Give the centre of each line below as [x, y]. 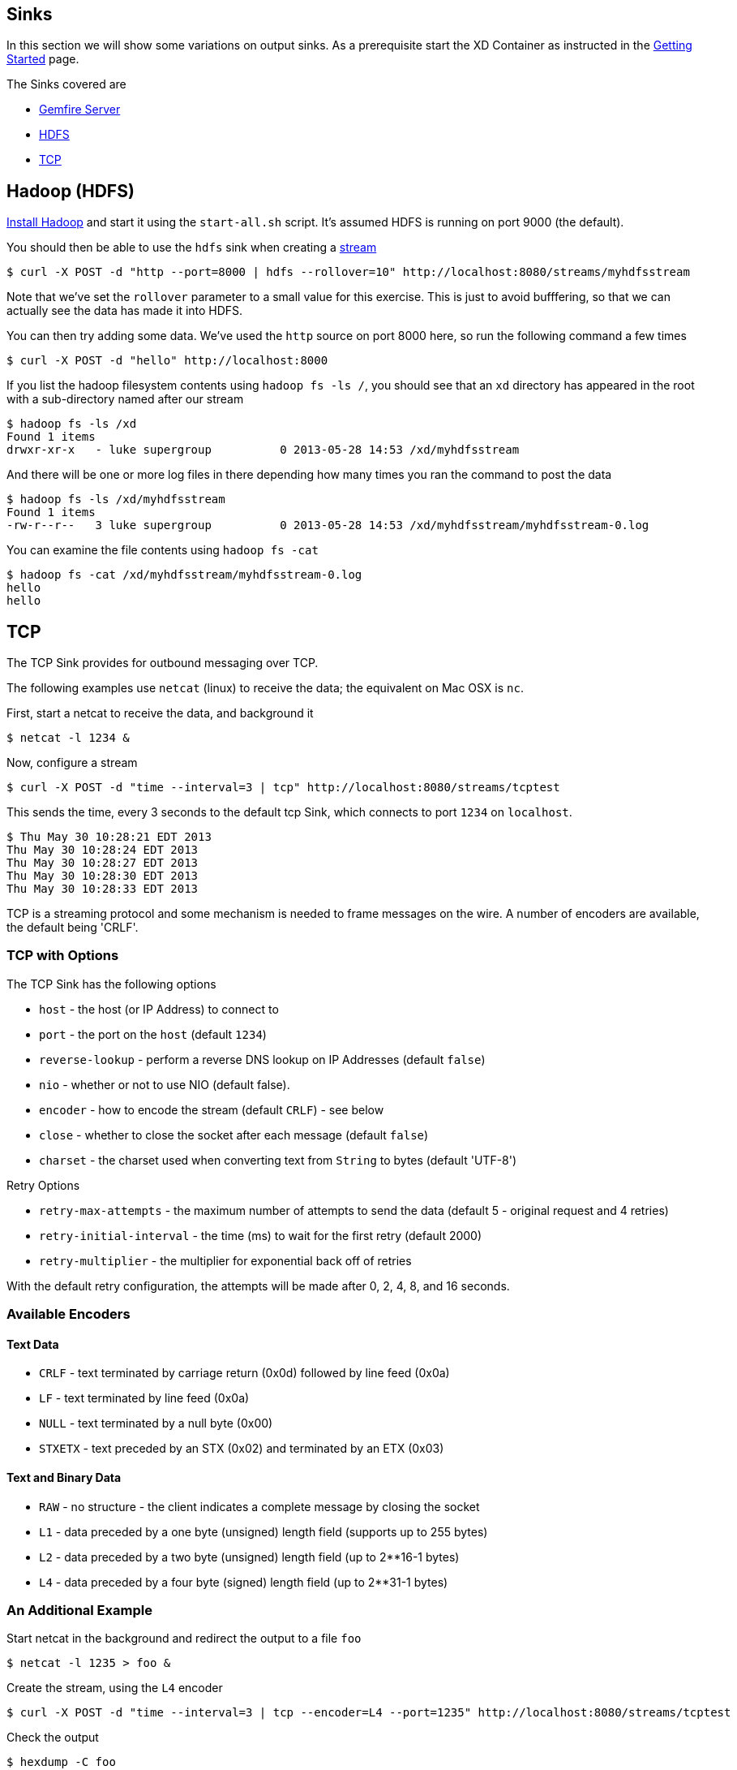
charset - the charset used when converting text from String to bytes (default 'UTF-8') [278, 1160]
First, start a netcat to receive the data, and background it [160, 713]
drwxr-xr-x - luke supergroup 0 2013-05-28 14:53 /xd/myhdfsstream [263, 450]
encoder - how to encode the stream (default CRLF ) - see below [212, 1109]
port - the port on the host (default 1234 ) [153, 1034]
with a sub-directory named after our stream [125, 399]
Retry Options [43, 1185]
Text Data [33, 1344]
